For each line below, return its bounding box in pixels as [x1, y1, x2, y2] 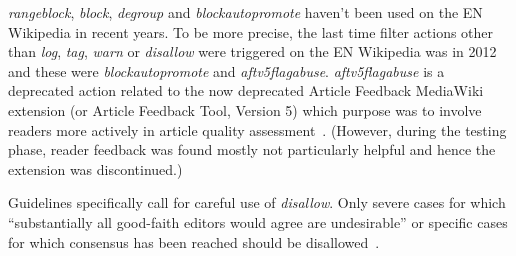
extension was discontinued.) [8, 158, 183, 179]
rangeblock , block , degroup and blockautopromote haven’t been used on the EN [8, 2, 483, 22]
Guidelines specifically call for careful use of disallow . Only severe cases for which [8, 192, 506, 213]
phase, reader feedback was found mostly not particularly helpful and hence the [8, 139, 496, 160]
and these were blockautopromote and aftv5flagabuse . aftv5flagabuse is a [8, 60, 445, 81]
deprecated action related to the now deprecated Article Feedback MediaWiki [8, 80, 484, 101]
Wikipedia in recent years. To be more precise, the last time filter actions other [8, 21, 494, 42]
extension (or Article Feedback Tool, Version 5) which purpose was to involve [8, 99, 482, 120]
